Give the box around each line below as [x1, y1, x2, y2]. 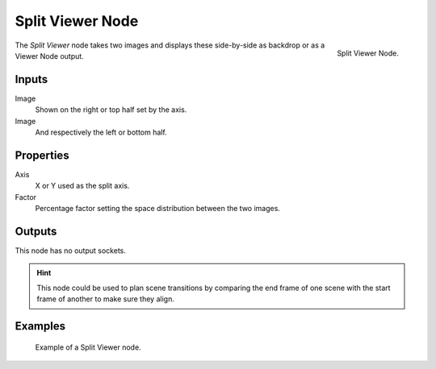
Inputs [15, 73, 48, 86]
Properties [15, 148, 69, 162]
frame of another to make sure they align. [36, 294, 175, 304]
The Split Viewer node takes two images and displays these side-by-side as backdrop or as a [15, 40, 325, 50]
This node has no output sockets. [15, 246, 127, 255]
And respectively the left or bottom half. [35, 127, 167, 137]
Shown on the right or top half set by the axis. [35, 105, 187, 114]
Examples [15, 319, 66, 333]
